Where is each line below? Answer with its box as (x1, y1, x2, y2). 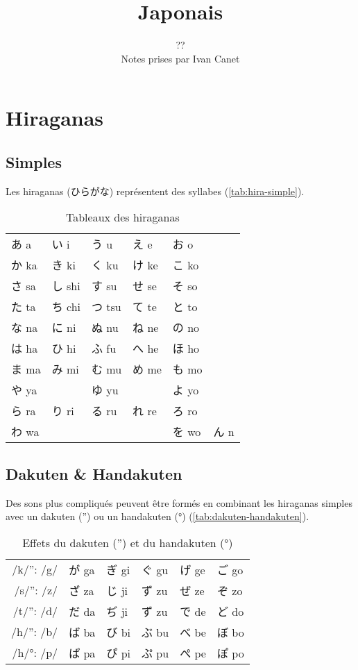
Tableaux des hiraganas (65, 209, 180, 226)
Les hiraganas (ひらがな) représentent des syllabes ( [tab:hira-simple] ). (6, 183, 305, 198)
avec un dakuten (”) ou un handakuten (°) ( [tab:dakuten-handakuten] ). (6, 509, 309, 524)
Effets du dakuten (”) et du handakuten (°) (22, 534, 233, 551)
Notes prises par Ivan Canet (121, 51, 240, 65)
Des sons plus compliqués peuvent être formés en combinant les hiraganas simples (6, 495, 352, 510)
